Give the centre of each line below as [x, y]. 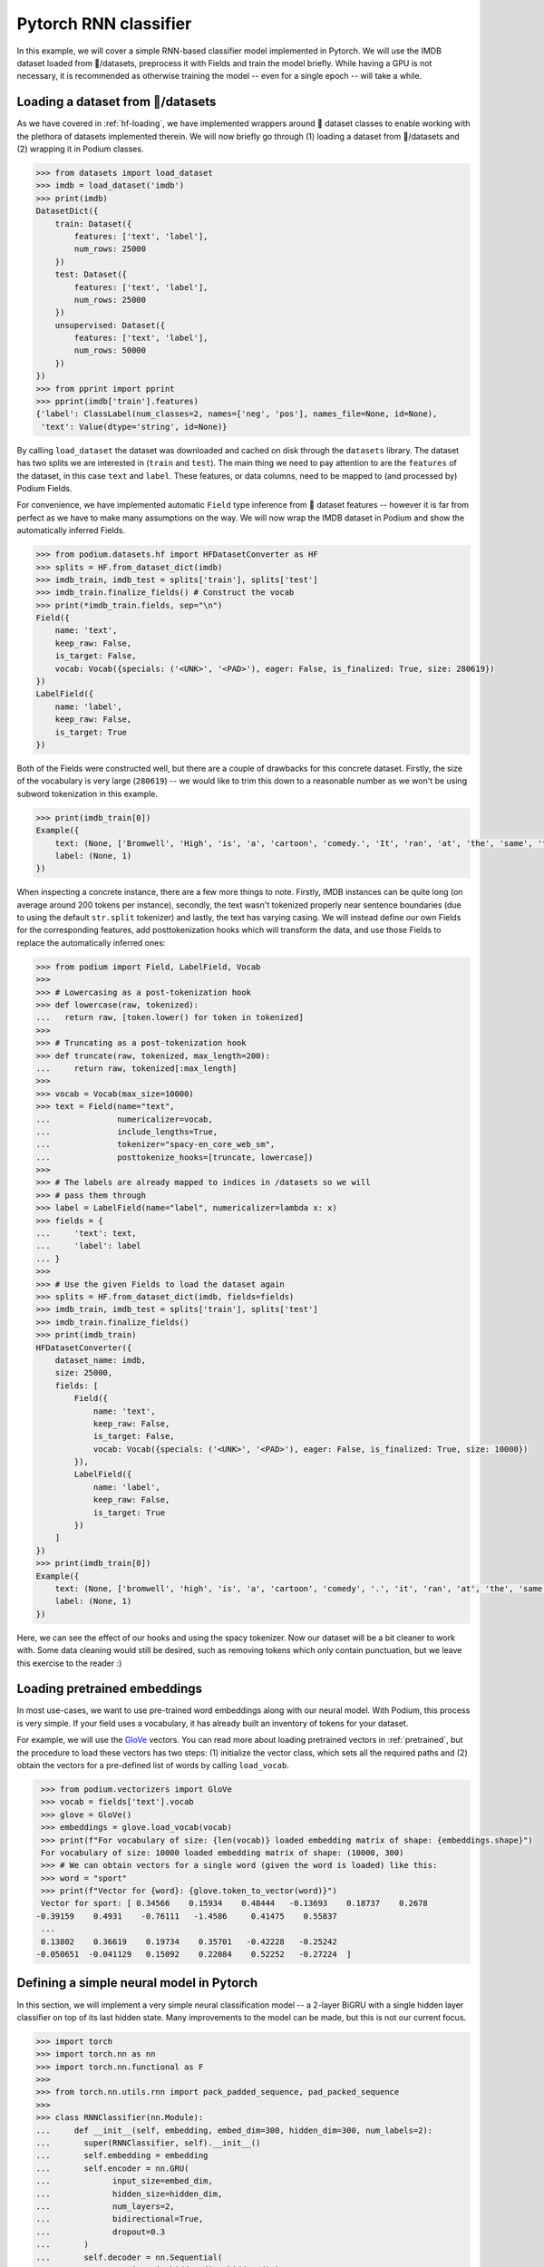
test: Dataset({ [91, 275]
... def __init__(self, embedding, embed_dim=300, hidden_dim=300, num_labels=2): [234, 2130]
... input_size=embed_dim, [124, 2181]
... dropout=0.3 [101, 2232]
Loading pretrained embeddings [110, 1689]
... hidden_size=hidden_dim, [129, 2194]
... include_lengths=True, [126, 1132]
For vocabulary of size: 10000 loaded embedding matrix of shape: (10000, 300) [223, 1853]
